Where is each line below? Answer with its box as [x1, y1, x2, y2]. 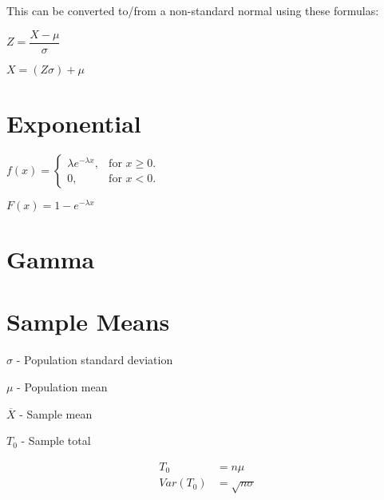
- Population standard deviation [16, 351, 173, 368]
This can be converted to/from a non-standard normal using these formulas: [6, 2, 379, 18]
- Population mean [17, 378, 108, 395]
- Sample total [21, 432, 91, 449]
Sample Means [6, 305, 170, 338]
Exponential [6, 106, 141, 139]
